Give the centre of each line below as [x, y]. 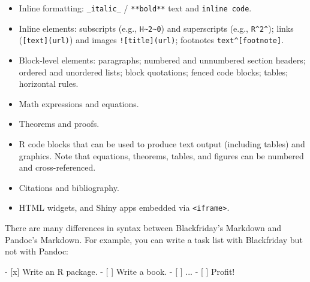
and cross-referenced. [57, 167]
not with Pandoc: [37, 251]
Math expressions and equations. [79, 103]
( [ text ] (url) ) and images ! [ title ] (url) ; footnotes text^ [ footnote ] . [151, 40]
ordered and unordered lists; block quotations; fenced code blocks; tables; [153, 72]
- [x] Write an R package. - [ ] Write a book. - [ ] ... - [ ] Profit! [120, 271]
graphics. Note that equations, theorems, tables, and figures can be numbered [161, 155]
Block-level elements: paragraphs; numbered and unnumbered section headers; [162, 60]
